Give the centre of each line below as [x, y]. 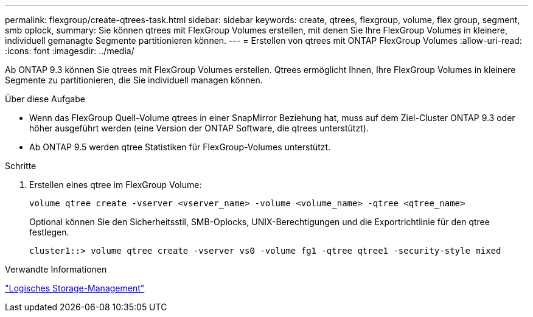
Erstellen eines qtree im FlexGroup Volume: [116, 185]
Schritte [21, 166]
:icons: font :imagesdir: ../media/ [70, 51]
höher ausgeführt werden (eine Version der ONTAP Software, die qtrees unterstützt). [199, 128]
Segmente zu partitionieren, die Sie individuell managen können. [134, 80]
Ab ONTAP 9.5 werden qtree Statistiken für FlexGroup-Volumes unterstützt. [180, 147]
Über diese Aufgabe [45, 99]
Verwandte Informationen [56, 269]
